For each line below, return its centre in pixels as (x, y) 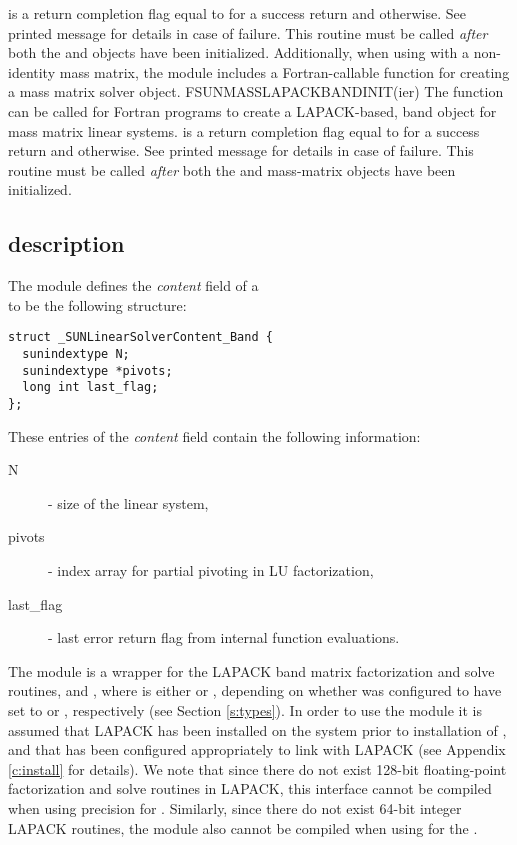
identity (32, 71)
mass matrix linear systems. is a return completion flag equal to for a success (244, 130)
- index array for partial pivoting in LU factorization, (211, 569)
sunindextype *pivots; (97, 370)
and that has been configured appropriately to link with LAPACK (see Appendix (257, 749)
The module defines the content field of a (133, 285)
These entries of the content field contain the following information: (214, 435)
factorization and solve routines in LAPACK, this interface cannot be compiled (250, 788)
